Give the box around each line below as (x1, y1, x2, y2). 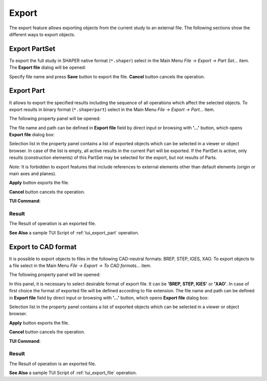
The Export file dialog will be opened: (9, 64, 86, 70)
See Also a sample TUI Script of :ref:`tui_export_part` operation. (9, 229, 139, 235)
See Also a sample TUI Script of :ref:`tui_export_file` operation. (9, 370, 137, 376)
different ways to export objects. (9, 31, 76, 37)
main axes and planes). (9, 171, 56, 177)
